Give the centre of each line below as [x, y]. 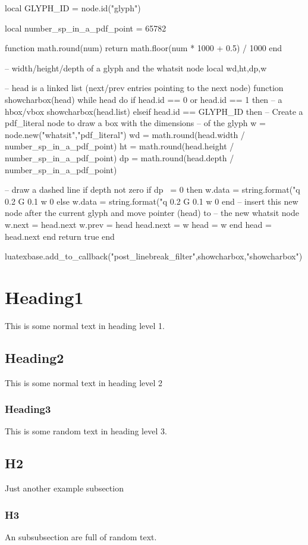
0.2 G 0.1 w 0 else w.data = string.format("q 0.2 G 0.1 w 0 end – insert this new [152, 201]
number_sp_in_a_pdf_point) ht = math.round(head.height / [120, 146]
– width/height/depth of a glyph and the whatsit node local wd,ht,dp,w [136, 68]
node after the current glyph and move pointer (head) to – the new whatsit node [152, 213]
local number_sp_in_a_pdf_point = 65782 [86, 28]
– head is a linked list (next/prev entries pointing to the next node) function [144, 88]
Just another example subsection [64, 488]
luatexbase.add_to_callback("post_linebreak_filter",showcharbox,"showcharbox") [154, 256]
